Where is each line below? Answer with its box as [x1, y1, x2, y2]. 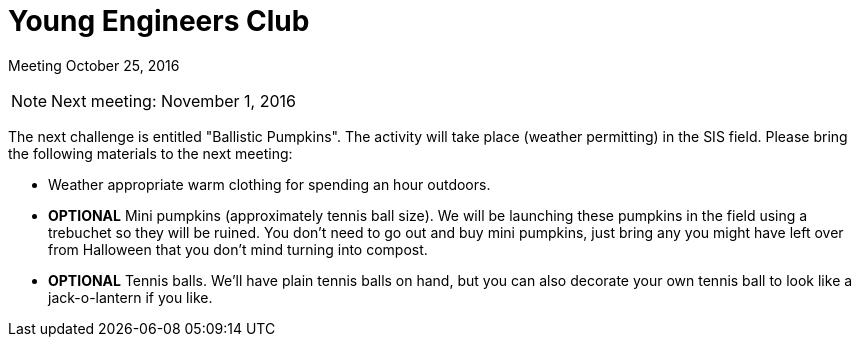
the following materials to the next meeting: [8, 144, 293, 162]
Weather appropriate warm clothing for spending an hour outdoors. [48, 175, 491, 193]
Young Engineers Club [8, 4, 310, 38]
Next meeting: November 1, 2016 [51, 90, 296, 111]
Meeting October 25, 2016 [8, 56, 180, 74]
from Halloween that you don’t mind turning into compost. [48, 240, 428, 258]
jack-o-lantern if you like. [48, 288, 213, 306]
